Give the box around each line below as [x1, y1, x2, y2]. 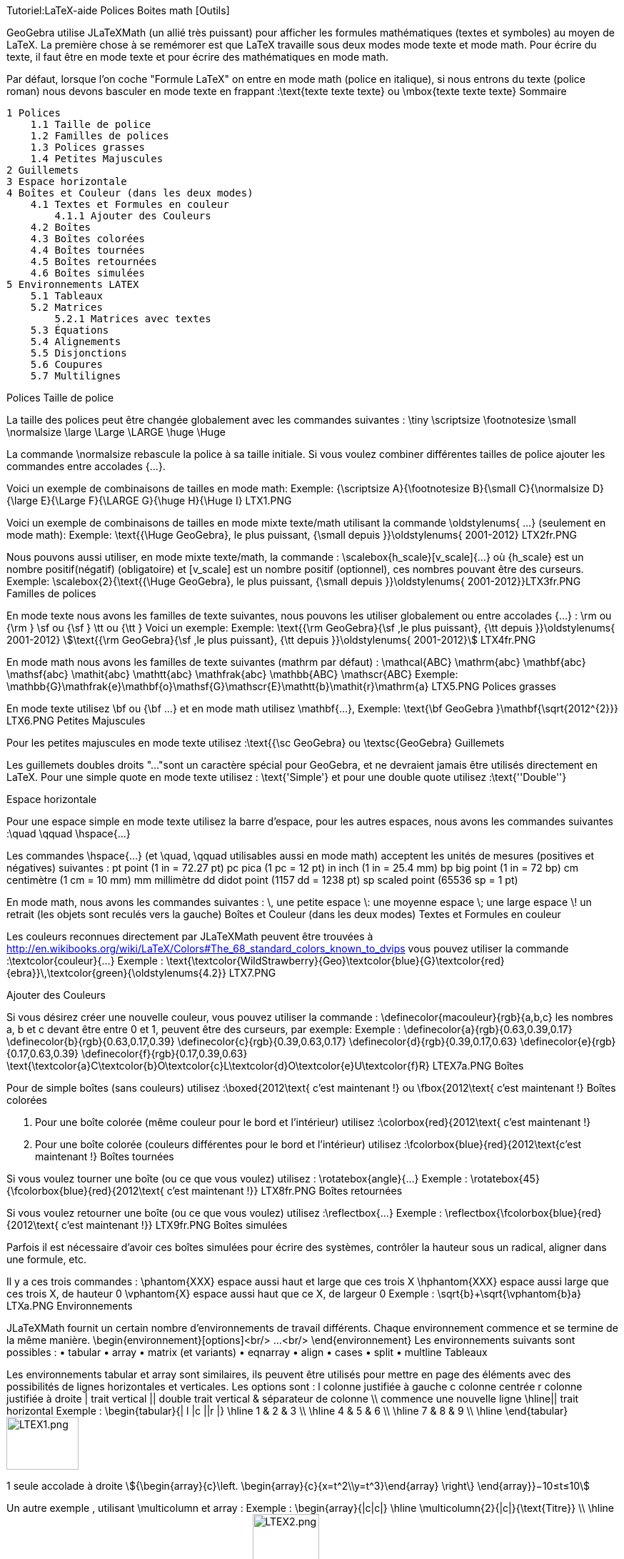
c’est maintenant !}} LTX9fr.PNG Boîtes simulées [61, 1219, 288, 1231]
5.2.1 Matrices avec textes [54, 313, 211, 324]
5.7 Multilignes [30, 370, 121, 382]
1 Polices [6, 107, 61, 119]
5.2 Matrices [30, 302, 103, 313]
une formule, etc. [6, 1253, 87, 1265]
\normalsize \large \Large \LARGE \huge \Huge [6, 426, 226, 438]
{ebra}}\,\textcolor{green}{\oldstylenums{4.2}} [6, 967, 226, 979]
